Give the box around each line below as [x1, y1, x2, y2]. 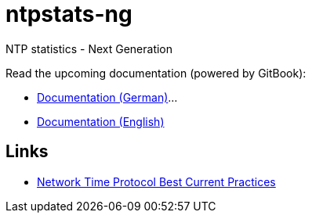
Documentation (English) [37, 114, 165, 128]
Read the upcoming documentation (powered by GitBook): [5, 66, 307, 80]
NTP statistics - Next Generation [5, 41, 173, 56]
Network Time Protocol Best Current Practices [37, 174, 276, 188]
